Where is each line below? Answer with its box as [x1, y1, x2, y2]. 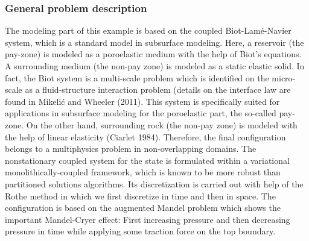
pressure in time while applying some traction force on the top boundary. [5, 225, 276, 237]
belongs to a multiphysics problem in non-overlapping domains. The [5, 142, 256, 155]
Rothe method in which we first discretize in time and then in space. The [5, 189, 276, 202]
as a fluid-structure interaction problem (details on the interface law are [25, 83, 291, 96]
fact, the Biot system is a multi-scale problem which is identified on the [5, 71, 269, 84]
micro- [272, 71, 296, 84]
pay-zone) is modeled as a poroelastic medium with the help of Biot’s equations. [5, 48, 302, 60]
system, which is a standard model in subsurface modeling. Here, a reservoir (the [5, 36, 304, 48]
